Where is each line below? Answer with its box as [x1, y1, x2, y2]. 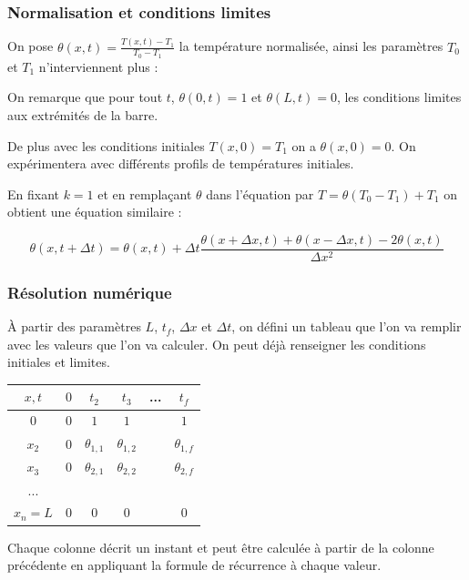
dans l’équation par [206, 184, 314, 203]
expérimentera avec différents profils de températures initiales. [7, 154, 354, 173]
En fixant [7, 184, 59, 203]
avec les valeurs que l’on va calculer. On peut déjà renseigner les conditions [7, 334, 426, 353]
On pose [7, 36, 54, 56]
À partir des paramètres [7, 317, 141, 336]
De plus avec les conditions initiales [7, 136, 205, 155]
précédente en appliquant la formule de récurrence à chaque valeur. [7, 555, 382, 575]
